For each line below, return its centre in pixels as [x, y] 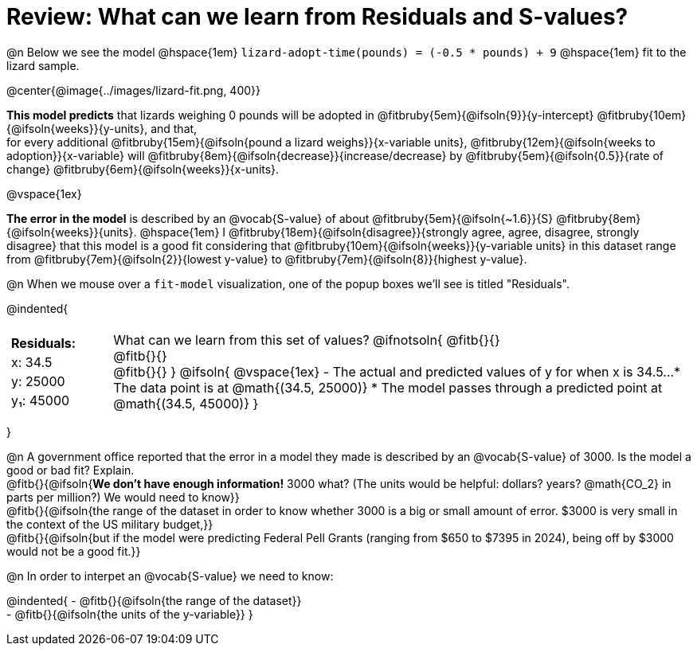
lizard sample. [43, 65]
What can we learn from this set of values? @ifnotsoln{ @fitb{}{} [307, 340]
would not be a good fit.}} [74, 551]
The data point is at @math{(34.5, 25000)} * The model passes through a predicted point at [388, 387]
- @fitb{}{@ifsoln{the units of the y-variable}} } [130, 614]
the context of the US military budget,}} [110, 524]
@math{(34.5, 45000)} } [186, 403]
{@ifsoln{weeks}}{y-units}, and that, [102, 128]
